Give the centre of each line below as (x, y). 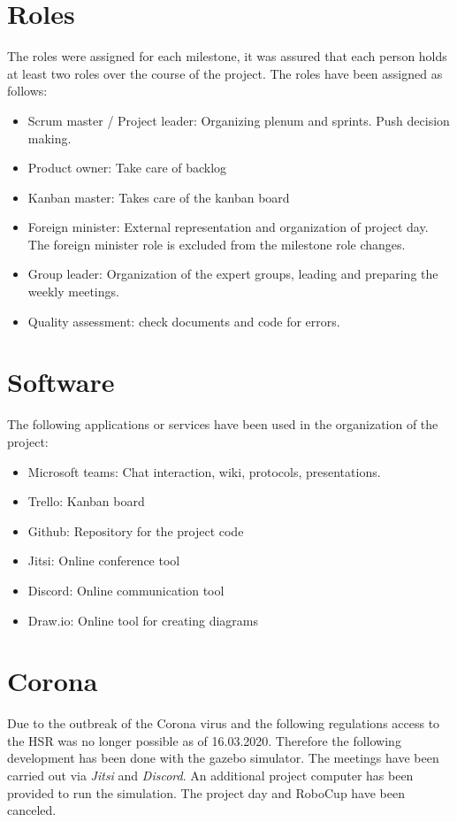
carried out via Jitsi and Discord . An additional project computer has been (210, 776)
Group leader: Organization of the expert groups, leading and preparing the (233, 274)
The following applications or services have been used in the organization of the (223, 424)
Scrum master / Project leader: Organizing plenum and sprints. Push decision (239, 120)
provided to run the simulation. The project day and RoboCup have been (206, 792)
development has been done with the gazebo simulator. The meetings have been (223, 758)
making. (50, 138)
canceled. (32, 810)
